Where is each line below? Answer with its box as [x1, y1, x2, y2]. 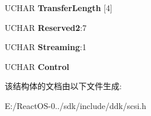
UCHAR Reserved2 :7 [5, 21, 87, 33]
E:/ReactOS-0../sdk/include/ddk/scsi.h [5, 99, 146, 111]
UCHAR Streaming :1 [5, 41, 87, 53]
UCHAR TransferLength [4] [5, 2, 112, 13]
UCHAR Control [5, 60, 70, 72]
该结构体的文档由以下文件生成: [5, 80, 122, 92]
